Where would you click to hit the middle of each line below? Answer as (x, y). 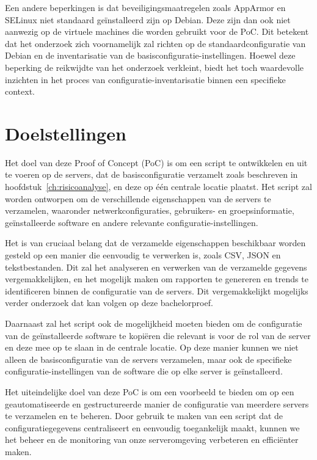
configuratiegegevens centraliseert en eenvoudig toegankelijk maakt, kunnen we (152, 427)
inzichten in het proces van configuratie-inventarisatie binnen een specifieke (145, 79)
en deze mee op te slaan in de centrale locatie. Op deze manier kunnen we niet (152, 347)
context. (20, 91)
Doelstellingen (66, 133)
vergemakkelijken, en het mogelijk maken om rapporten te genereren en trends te (157, 279)
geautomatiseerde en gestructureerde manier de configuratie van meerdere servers (157, 403)
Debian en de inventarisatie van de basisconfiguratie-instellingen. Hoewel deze (150, 55)
